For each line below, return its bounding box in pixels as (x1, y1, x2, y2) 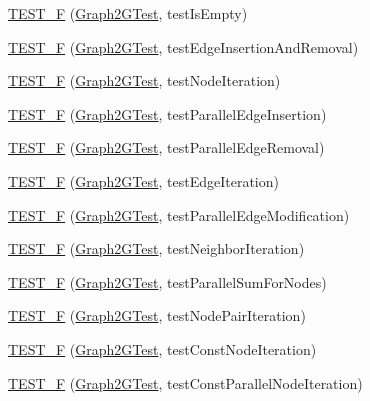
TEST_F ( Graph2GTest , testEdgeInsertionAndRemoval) (8, 36, 359, 57)
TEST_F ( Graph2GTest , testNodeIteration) (8, 70, 281, 91)
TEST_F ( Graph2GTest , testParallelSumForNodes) (8, 271, 327, 292)
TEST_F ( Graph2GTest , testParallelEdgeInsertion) (8, 103, 327, 124)
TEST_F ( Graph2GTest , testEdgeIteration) (8, 170, 279, 191)
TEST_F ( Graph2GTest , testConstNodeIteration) (8, 338, 317, 359)
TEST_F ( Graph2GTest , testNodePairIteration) (8, 305, 306, 326)
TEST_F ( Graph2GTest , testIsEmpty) (8, 3, 248, 23)
